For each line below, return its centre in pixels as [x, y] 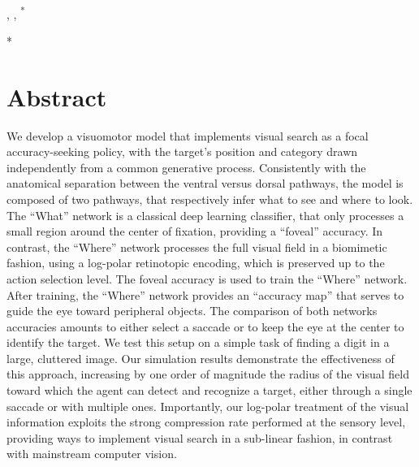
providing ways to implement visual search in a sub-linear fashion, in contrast [200, 437]
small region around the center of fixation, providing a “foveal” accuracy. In [195, 231]
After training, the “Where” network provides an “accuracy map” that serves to [205, 294]
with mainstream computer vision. [92, 454]
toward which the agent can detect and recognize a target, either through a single [209, 390]
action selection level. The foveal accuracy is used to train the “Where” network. [207, 278]
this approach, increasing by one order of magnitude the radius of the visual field [208, 374]
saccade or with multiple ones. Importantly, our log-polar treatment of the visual [208, 406]
